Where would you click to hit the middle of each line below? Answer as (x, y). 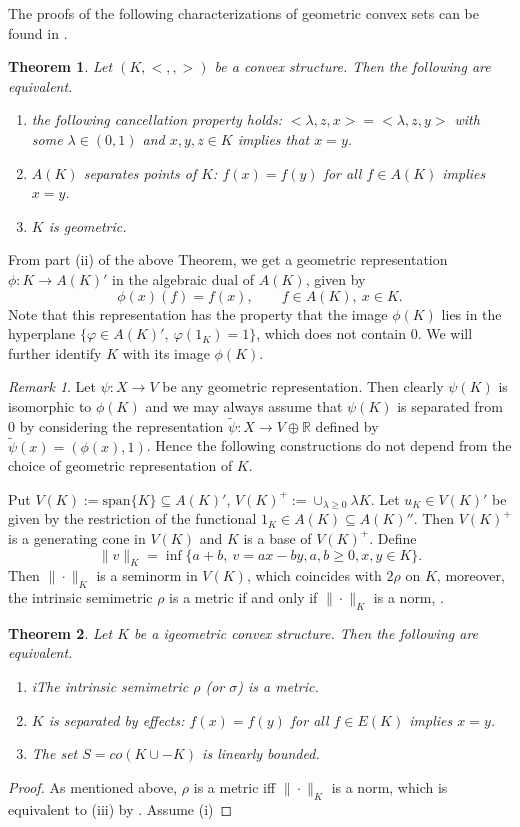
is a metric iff (234, 786)
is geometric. (87, 225)
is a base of (277, 537)
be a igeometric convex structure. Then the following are (306, 632)
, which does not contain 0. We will (364, 333)
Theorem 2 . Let (60, 632)
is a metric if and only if (243, 597)
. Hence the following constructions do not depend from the (329, 445)
